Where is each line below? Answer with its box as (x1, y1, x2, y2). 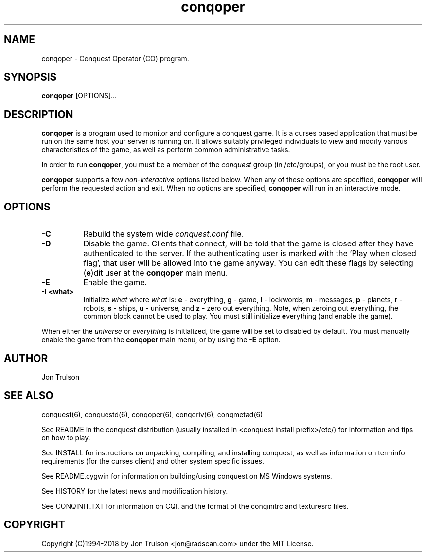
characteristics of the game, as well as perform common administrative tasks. (41, 145, 290, 154)
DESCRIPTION (4, 108, 73, 121)
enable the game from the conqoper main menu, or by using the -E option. (41, 335, 281, 344)
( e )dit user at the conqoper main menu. (83, 268, 228, 278)
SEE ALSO (4, 389, 53, 402)
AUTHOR (4, 352, 48, 365)
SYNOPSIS (4, 71, 57, 84)
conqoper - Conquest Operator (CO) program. (41, 54, 189, 63)
